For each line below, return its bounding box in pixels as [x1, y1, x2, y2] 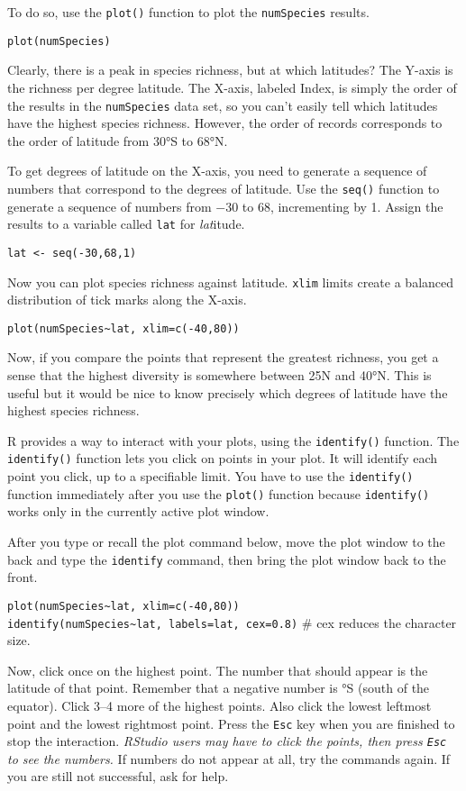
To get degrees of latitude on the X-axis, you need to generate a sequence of [7, 161, 427, 180]
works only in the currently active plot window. [7, 502, 270, 521]
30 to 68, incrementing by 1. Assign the [225, 196, 443, 215]
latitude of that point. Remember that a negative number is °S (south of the [7, 678, 430, 697]
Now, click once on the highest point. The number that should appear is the [7, 660, 428, 679]
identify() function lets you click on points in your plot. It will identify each [7, 449, 438, 468]
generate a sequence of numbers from [7, 196, 212, 215]
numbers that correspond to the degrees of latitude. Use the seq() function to [7, 178, 440, 197]
